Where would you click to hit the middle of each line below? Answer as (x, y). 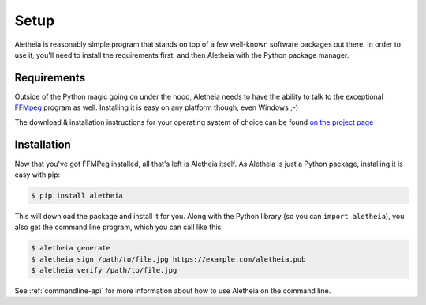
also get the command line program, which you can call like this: (119, 227)
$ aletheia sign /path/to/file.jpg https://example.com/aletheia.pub (168, 259)
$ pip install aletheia (77, 195)
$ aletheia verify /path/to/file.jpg (104, 270)
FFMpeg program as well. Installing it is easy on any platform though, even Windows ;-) (157, 107)
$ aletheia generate (71, 248)
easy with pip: (37, 175)
